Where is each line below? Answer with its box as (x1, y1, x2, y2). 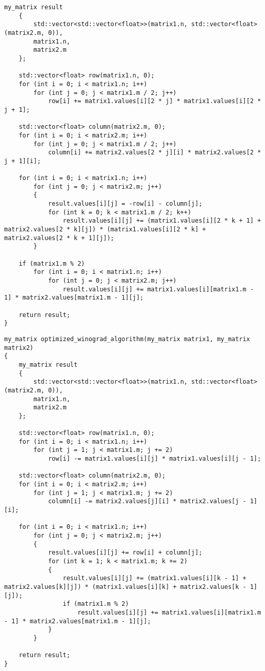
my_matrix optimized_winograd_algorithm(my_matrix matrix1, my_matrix (4, 335, 250, 343)
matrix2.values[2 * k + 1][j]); (4, 234, 114, 242)
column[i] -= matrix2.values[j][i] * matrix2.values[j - (48, 498, 247, 505)
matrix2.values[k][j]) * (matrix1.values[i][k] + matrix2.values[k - (4, 583, 247, 590)
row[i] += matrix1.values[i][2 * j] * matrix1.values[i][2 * (48, 97, 261, 105)
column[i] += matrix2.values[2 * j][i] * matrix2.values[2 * (48, 149, 261, 156)
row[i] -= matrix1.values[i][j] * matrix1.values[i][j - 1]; (48, 455, 261, 463)
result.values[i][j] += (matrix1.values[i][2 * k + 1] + (63, 217, 261, 225)
